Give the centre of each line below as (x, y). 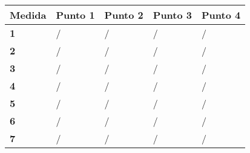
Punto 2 (124, 15)
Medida (28, 15)
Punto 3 (173, 15)
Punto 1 (75, 15)
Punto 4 (221, 15)
